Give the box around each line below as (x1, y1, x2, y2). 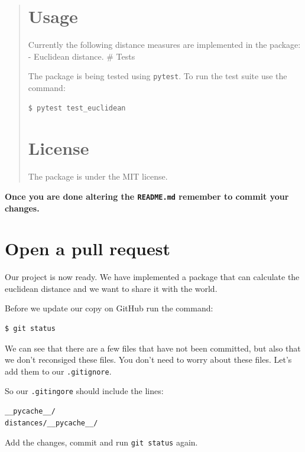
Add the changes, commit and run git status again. (5, 436, 198, 448)
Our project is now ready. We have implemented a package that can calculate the (5, 271, 300, 283)
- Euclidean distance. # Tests (28, 50, 135, 62)
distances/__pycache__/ (5, 418, 98, 427)
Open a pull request (5, 236, 171, 261)
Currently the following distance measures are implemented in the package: (28, 38, 301, 51)
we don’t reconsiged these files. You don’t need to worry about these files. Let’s (5, 353, 292, 366)
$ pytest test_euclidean (28, 103, 126, 112)
